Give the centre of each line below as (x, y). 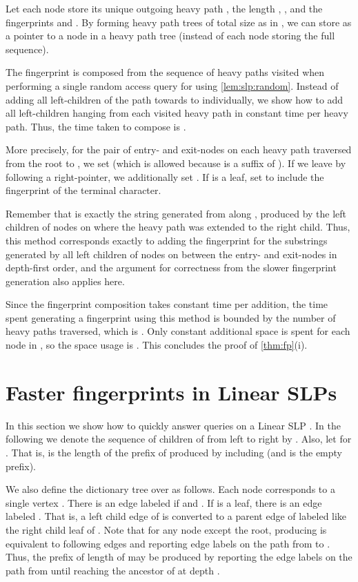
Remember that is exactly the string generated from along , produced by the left (176, 213)
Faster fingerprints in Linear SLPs (171, 392)
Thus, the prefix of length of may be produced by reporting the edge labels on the (179, 557)
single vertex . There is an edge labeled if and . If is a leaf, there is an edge (164, 502)
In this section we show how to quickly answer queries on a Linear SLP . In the (173, 425)
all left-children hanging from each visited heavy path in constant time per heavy (177, 113)
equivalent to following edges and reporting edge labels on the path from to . (168, 543)
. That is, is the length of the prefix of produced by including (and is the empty (174, 452)
